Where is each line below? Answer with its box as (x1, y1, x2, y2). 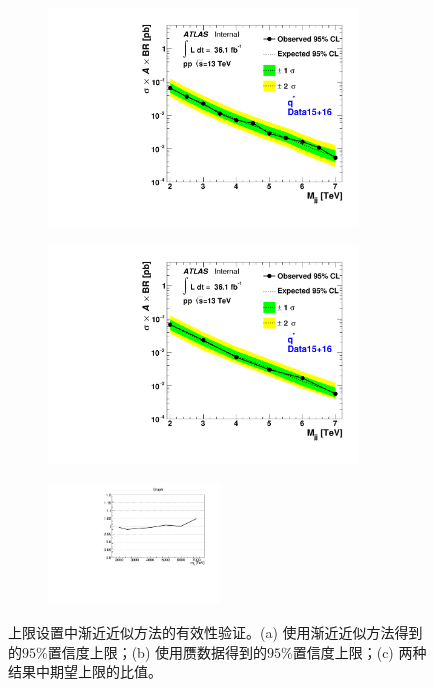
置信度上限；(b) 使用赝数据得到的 (47, 641, 268, 662)
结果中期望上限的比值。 (8, 661, 162, 682)
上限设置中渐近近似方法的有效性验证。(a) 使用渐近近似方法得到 (8, 621, 423, 642)
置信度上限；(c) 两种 (292, 641, 427, 662)
